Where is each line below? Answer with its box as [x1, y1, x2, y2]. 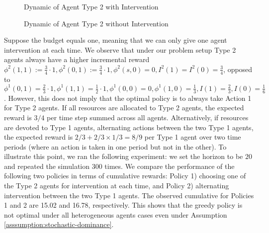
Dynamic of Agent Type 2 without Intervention [24, 18, 169, 28]
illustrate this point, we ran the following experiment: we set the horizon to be [4, 151, 243, 161]
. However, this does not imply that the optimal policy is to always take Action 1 [4, 92, 252, 103]
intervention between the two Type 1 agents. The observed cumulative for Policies [4, 190, 254, 200]
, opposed [223, 64, 253, 74]
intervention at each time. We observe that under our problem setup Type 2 [4, 44, 236, 55]
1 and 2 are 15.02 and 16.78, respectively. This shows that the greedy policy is [4, 200, 243, 210]
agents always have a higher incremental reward [4, 54, 150, 65]
